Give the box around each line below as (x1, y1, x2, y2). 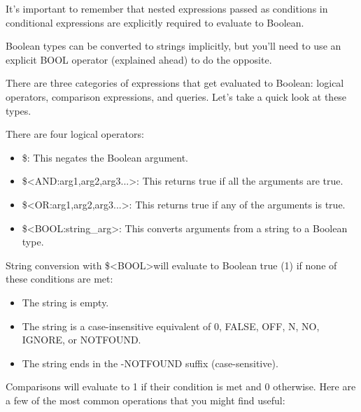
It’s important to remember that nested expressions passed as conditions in (6, 1, 328, 15)
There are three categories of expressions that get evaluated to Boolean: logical (6, 76, 344, 90)
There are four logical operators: (6, 127, 144, 141)
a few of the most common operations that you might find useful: (6, 392, 285, 407)
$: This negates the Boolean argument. (22, 150, 188, 164)
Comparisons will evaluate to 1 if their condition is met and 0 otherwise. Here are (6, 379, 356, 394)
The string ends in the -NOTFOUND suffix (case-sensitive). (22, 355, 278, 370)
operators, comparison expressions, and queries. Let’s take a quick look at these (6, 89, 347, 104)
